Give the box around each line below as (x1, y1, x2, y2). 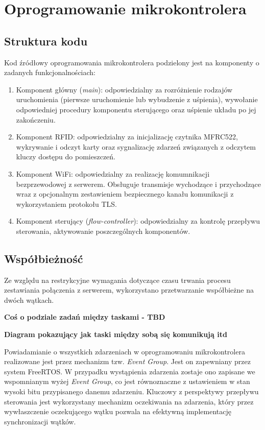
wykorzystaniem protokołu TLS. (16, 198, 117, 209)
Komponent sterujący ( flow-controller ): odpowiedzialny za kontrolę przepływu (16, 216, 260, 226)
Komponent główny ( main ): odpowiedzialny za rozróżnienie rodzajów (16, 84, 233, 94)
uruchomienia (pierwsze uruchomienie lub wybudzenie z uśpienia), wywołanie (16, 94, 258, 105)
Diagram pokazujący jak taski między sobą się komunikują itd (4, 329, 227, 340)
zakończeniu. (16, 114, 56, 125)
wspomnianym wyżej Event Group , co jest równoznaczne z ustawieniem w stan (4, 376, 250, 387)
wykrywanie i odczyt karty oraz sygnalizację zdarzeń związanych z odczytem (16, 141, 256, 152)
